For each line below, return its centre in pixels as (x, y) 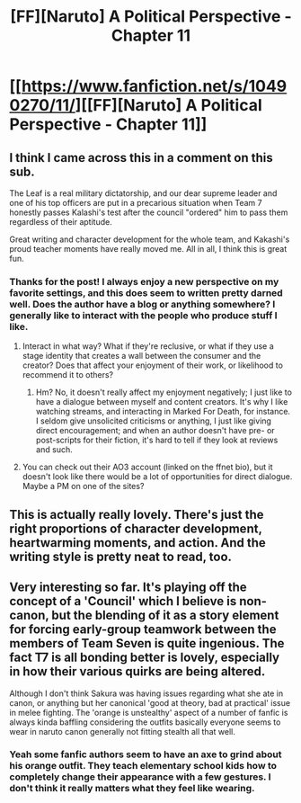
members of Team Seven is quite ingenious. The (147, 643)
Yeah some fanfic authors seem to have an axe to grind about (146, 754)
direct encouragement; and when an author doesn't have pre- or (155, 431)
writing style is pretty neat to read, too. (120, 556)
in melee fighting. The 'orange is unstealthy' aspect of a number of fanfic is (149, 712)
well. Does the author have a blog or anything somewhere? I (142, 304)
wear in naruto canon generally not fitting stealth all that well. (122, 731)
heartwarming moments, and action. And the (138, 543)
